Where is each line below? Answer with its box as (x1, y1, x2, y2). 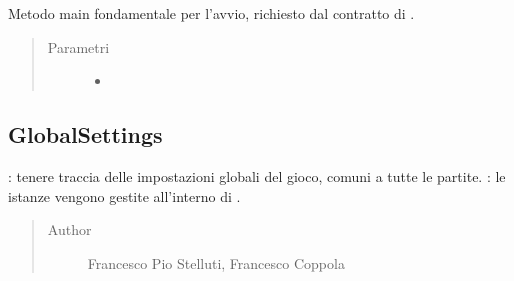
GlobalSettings (8, 119, 163, 150)
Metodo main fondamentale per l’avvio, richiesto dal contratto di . (8, 3, 415, 23)
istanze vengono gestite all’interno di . (8, 185, 241, 206)
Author (47, 219, 92, 240)
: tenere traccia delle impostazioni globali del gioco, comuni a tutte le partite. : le (8, 165, 506, 186)
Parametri (47, 36, 110, 57)
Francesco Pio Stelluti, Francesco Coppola (87, 252, 345, 273)
